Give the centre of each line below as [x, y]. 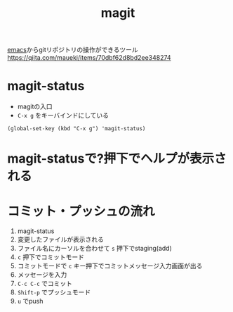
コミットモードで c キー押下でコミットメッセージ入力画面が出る [110, 266]
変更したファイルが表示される [60, 239]
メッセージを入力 [42, 275]
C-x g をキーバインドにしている [63, 116]
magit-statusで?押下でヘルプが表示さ [117, 159]
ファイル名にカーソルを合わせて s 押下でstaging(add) [94, 249]
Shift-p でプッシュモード [54, 292]
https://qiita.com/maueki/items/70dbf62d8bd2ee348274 [89, 58]
